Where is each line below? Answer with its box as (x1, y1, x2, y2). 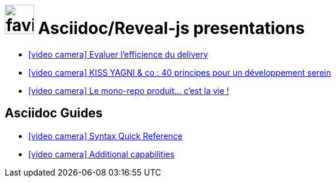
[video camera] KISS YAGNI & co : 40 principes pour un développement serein (28, 67, 331, 77)
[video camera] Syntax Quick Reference (28, 130, 183, 141)
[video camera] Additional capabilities (28, 149, 174, 159)
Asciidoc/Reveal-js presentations (38, 18, 305, 38)
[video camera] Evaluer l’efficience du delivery (28, 49, 209, 59)
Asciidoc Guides (5, 106, 103, 121)
